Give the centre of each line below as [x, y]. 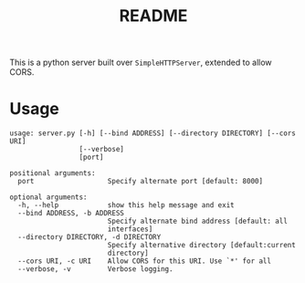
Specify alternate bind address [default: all [197, 221]
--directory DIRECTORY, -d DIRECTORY [89, 237]
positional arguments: [53, 173]
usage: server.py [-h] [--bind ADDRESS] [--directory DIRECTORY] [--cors [153, 133]
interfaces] [130, 229]
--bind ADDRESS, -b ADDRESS [71, 214]
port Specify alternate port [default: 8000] [140, 182]
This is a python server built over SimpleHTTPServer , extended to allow [141, 63]
